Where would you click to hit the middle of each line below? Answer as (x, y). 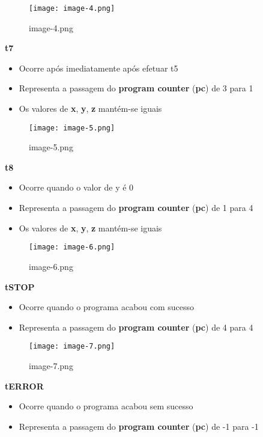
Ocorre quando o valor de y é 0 (76, 187)
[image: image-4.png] (72, 8)
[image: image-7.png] (72, 347)
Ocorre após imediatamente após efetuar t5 (98, 68)
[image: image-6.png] (72, 247)
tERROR (24, 386)
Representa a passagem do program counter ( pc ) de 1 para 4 (136, 208)
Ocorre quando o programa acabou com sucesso (107, 307)
